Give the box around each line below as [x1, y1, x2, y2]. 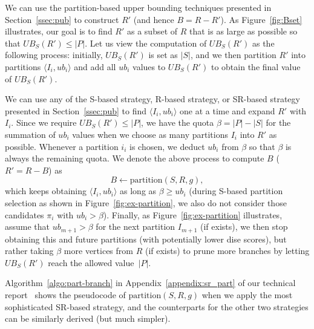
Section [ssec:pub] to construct [5, 13, 119, 25]
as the [252, 36, 275, 49]
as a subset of [126, 25, 178, 37]
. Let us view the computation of [85, 36, 207, 49]
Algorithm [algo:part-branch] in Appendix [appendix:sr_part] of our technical [5, 276, 296, 289]
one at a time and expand [180, 104, 275, 117]
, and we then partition [190, 48, 276, 61]
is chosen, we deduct [129, 140, 205, 152]
